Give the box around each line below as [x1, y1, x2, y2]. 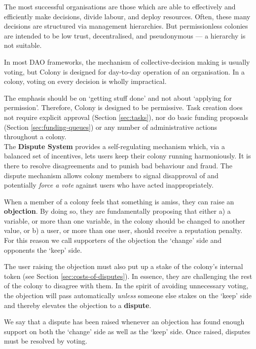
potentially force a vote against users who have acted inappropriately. [4, 180, 214, 190]
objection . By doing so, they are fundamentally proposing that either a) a [4, 206, 231, 216]
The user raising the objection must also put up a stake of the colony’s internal [4, 261, 243, 271]
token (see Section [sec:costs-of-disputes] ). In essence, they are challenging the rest [4, 271, 253, 281]
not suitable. [4, 40, 42, 50]
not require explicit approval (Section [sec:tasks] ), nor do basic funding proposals [4, 112, 248, 122]
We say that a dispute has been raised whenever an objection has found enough [4, 316, 245, 327]
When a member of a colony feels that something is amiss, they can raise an [4, 196, 234, 206]
